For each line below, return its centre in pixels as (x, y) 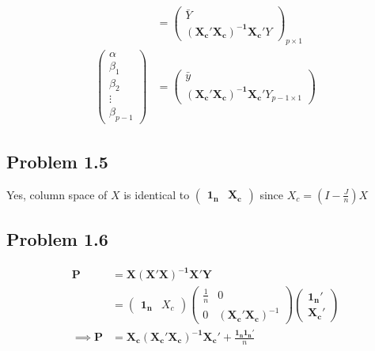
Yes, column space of (57, 194)
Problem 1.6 (57, 238)
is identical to (157, 194)
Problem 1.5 (57, 161)
